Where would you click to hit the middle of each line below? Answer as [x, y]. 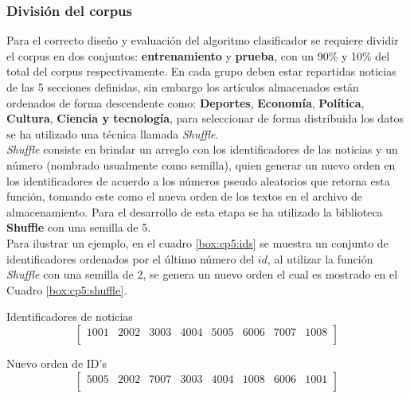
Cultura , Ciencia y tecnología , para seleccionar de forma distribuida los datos [205, 118]
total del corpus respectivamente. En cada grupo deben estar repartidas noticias [201, 71]
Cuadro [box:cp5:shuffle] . [67, 289]
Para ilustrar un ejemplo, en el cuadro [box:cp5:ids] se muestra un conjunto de [197, 242]
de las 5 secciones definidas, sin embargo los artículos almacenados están [183, 87]
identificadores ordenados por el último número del [131, 258]
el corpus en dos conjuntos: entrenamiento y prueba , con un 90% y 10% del [198, 55]
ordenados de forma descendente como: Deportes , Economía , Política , [185, 102]
